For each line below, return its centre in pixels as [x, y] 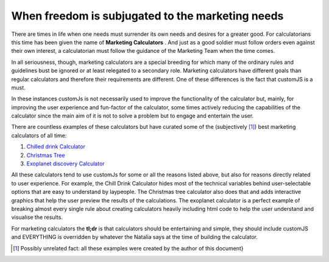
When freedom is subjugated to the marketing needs [147, 16]
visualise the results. [37, 217]
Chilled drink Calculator [56, 147]
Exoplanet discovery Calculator [65, 164]
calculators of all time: [39, 135]
